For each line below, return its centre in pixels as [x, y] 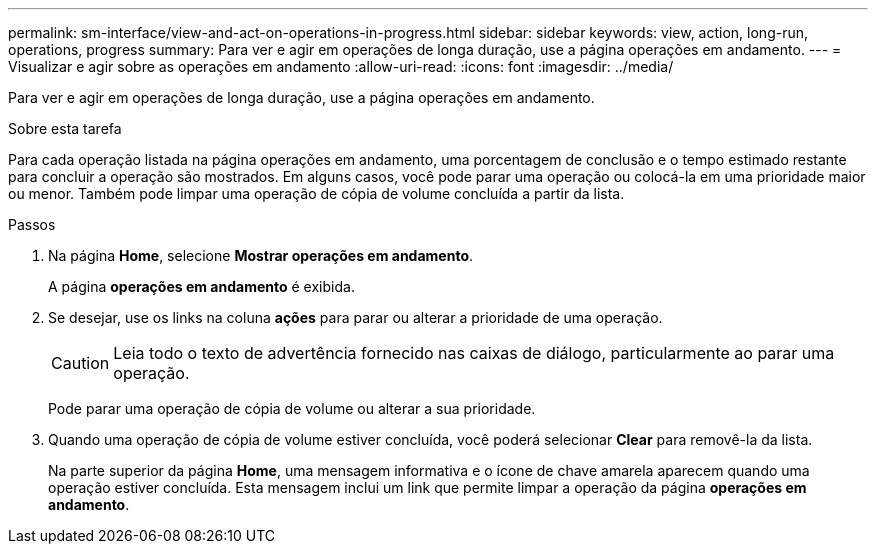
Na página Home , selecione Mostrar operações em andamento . [261, 255]
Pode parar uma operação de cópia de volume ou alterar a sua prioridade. [292, 408]
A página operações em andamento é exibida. [201, 286]
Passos [32, 224]
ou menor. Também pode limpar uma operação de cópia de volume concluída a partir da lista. [316, 193]
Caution [80, 363]
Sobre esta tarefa [65, 128]
